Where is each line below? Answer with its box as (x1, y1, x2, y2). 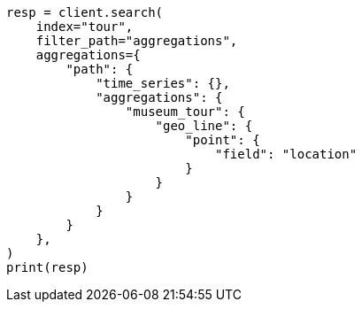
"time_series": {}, (96, 76, 230, 90)
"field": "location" (215, 147, 358, 161)
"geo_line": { (155, 119, 253, 133)
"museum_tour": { (125, 104, 245, 119)
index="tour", (35, 19, 134, 34)
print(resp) (6, 260, 89, 274)
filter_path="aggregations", (35, 34, 238, 48)
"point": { (185, 133, 260, 147)
